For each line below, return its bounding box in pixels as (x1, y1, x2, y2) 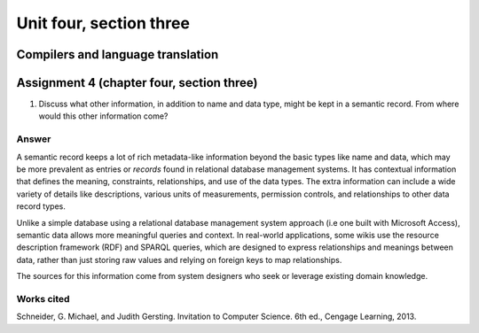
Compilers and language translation (16, 47, 219, 62)
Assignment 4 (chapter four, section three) (16, 75, 258, 90)
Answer (16, 133, 51, 145)
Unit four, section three (16, 13, 191, 33)
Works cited (16, 292, 70, 305)
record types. (16, 201, 67, 212)
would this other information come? (38, 111, 169, 121)
